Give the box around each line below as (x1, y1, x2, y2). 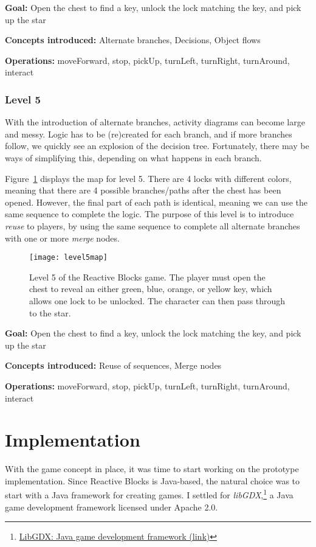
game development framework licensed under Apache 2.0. (5, 500, 218, 513)
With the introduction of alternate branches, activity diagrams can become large (5, 116, 305, 128)
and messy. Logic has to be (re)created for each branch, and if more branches (5, 127, 292, 140)
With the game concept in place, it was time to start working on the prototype (5, 462, 299, 475)
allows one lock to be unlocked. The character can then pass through (29, 294, 286, 307)
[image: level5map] (29, 253, 108, 262)
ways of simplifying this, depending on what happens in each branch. (5, 151, 262, 164)
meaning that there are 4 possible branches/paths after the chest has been (5, 184, 281, 197)
